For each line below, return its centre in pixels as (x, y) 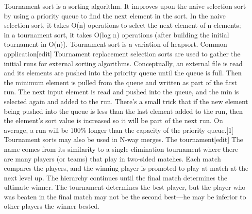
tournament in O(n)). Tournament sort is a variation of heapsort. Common (116, 44)
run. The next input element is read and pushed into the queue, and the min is (122, 92)
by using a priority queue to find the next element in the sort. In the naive (115, 15)
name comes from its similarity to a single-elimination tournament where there (121, 149)
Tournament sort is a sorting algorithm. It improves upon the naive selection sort (125, 6)
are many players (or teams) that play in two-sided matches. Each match (113, 158)
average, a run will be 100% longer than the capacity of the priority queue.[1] (119, 130)
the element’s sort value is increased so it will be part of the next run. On (114, 120)
